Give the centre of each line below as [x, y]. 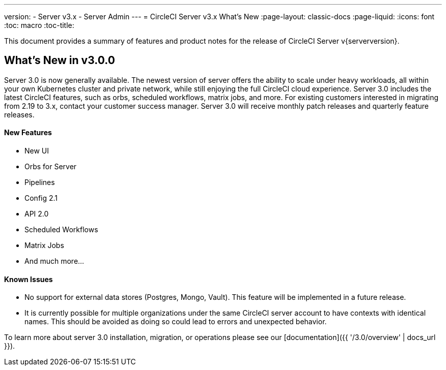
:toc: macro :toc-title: [39, 25]
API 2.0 [37, 214]
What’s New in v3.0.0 [60, 60]
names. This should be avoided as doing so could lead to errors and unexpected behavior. [176, 322]
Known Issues [29, 279]
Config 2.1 [41, 198]
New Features [28, 133]
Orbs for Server [51, 167]
